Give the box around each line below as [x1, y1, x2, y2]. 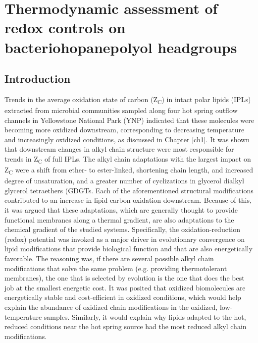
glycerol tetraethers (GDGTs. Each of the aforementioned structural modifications [4, 185, 254, 195]
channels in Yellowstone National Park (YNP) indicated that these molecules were [4, 114, 254, 125]
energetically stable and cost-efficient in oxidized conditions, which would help [4, 292, 241, 302]
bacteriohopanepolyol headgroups [4, 37, 237, 57]
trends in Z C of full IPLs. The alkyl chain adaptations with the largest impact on [4, 154, 251, 165]
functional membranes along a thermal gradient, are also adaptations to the [4, 214, 234, 225]
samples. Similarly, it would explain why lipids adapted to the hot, [44, 311, 246, 322]
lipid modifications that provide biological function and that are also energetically [4, 243, 253, 254]
